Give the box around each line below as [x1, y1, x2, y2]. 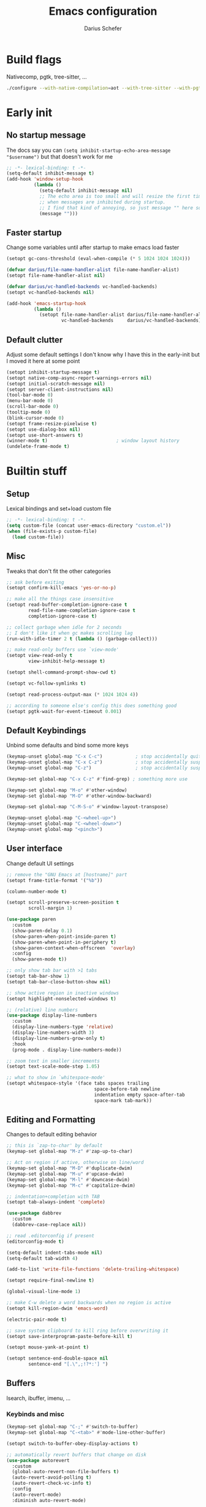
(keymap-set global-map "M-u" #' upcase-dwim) [6, 1171, 124, 1177]
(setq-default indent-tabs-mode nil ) [6, 1249, 103, 1256]
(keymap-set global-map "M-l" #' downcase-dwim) [6, 1176, 131, 1182]
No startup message [6, 130, 86, 141]
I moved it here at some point [6, 357, 80, 364]
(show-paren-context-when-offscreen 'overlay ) [12, 945, 136, 951]
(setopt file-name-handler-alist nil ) [6, 272, 105, 278]
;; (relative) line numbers [6, 1007, 78, 1013]
